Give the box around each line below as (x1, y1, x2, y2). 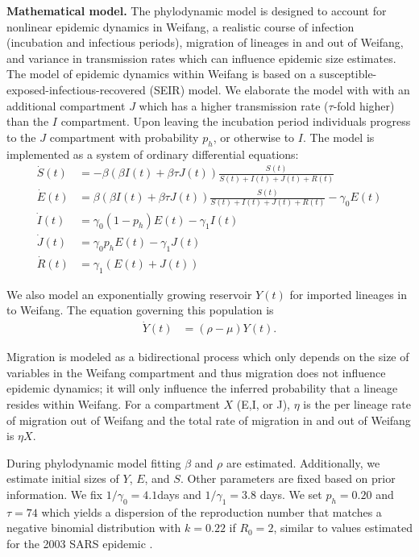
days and (157, 485, 201, 502)
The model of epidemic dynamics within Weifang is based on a (6, 65, 316, 82)
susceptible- (319, 65, 377, 82)
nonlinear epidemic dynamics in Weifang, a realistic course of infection (6, 18, 355, 35)
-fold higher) (333, 97, 395, 114)
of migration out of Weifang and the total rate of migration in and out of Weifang (6, 411, 411, 428)
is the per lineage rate (303, 396, 411, 413)
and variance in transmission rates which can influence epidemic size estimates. (6, 49, 396, 66)
